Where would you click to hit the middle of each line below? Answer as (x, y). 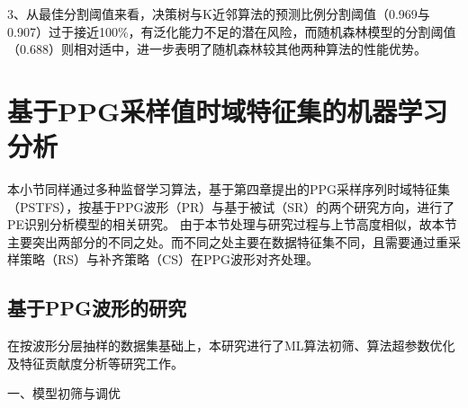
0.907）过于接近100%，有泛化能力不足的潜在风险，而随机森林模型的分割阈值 (232, 31)
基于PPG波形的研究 (97, 308)
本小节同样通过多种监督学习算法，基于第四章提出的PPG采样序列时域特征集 (229, 189)
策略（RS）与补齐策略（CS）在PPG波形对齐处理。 (169, 259)
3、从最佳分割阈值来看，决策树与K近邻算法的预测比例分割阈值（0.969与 (219, 13)
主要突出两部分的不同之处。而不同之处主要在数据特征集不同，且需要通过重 (228, 241)
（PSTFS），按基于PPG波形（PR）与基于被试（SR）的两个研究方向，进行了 (231, 206)
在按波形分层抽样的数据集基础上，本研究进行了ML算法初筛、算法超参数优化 (231, 346)
